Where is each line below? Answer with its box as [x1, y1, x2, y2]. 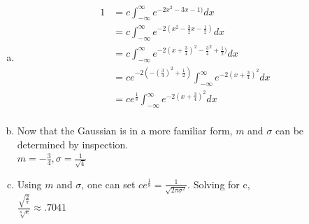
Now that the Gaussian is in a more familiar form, [17, 122, 233, 137]
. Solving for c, [187, 176, 250, 191]
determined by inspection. [17, 136, 129, 151]
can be [275, 122, 304, 137]
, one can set [81, 176, 136, 191]
